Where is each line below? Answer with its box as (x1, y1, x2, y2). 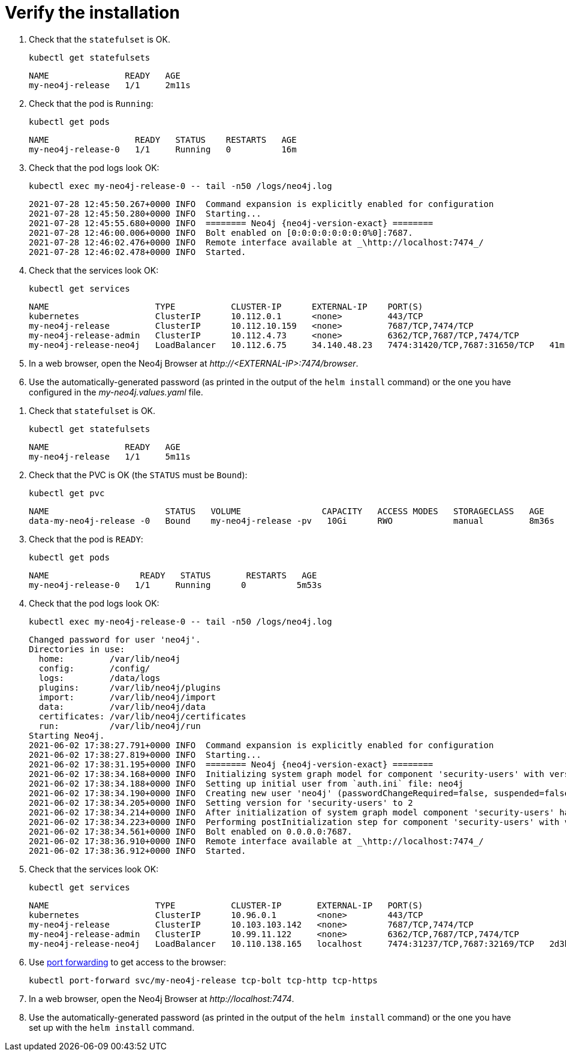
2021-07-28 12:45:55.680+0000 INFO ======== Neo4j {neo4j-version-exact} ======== (29, 218, 433, 228)
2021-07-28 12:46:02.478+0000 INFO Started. (29, 247, 246, 257)
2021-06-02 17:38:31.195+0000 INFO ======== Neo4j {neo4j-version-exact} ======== (29, 759, 433, 769)
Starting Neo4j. (29, 730, 105, 740)
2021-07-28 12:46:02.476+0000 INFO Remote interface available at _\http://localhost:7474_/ (29, 237, 484, 247)
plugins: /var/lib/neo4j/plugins (38, 682, 221, 692)
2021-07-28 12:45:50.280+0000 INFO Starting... (29, 208, 261, 218)
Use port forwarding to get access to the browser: (29, 956, 227, 967)
